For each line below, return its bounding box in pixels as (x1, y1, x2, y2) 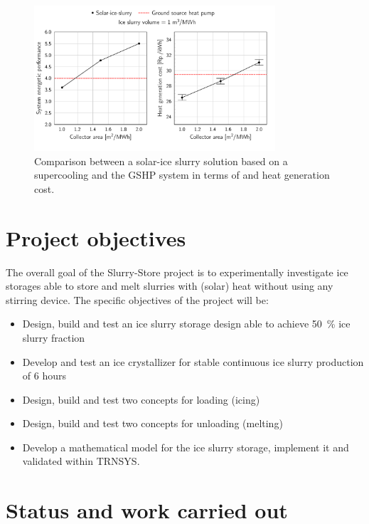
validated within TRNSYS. (22, 454, 140, 468)
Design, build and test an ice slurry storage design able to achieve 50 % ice (22, 316, 351, 331)
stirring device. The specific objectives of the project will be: (6, 292, 269, 307)
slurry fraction (22, 330, 85, 345)
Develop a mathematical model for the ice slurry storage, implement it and (22, 439, 349, 454)
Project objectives (6, 223, 186, 252)
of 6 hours (22, 368, 66, 383)
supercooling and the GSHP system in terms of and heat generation (34, 167, 330, 182)
